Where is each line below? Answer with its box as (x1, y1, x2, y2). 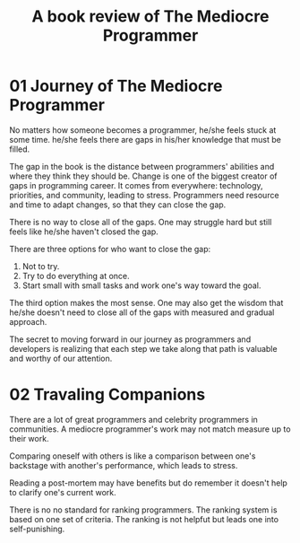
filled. (9, 144, 30, 154)
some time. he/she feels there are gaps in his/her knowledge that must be (9, 134, 282, 145)
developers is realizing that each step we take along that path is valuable (9, 343, 278, 354)
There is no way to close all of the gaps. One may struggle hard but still (9, 216, 272, 227)
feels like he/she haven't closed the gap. (9, 226, 159, 237)
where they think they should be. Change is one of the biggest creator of (9, 171, 278, 181)
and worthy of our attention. (9, 353, 113, 363)
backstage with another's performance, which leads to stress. (9, 460, 238, 470)
